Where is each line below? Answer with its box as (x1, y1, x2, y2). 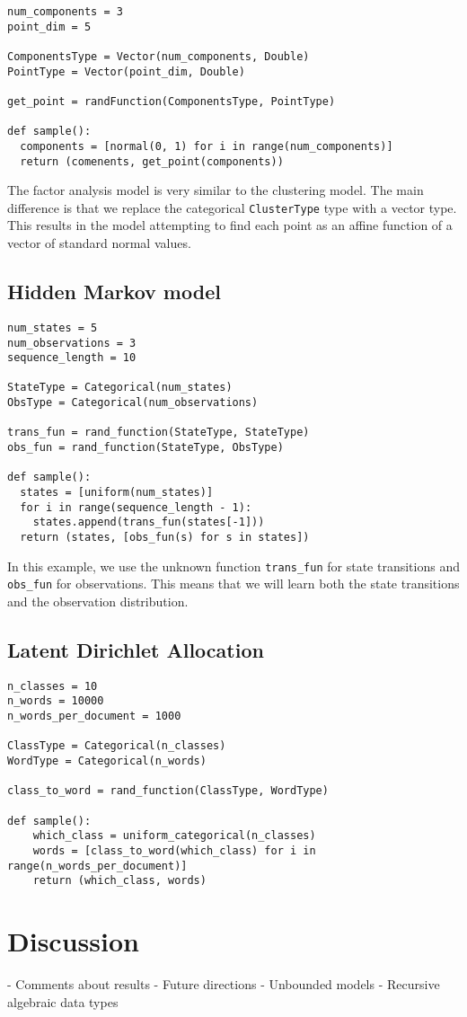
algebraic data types (7, 992, 119, 1011)
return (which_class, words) (32, 874, 207, 888)
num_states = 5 (7, 321, 98, 334)
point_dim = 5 (7, 20, 92, 33)
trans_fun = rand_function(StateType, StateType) (7, 426, 310, 439)
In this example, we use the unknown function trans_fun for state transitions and (7, 556, 460, 575)
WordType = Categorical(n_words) (7, 755, 207, 768)
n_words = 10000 (7, 694, 104, 708)
